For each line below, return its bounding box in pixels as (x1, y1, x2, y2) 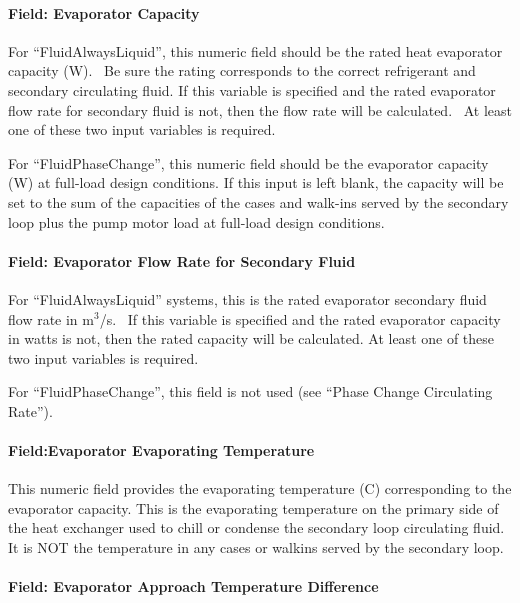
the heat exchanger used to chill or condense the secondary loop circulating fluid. (8, 517, 505, 538)
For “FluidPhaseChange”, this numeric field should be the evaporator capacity (8, 152, 489, 173)
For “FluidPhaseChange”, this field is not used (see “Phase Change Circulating (8, 381, 493, 402)
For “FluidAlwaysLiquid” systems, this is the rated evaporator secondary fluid (8, 288, 487, 309)
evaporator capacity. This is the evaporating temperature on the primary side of (8, 497, 499, 518)
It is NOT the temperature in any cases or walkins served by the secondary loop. (8, 537, 504, 558)
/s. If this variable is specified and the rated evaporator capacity (99, 308, 501, 329)
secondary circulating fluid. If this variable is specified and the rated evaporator (8, 79, 496, 100)
